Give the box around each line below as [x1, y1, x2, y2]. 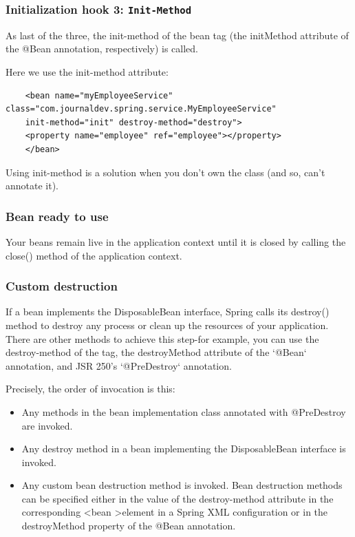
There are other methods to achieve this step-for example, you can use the [6, 331, 319, 346]
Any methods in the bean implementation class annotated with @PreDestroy [21, 404, 346, 419]
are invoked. [21, 418, 73, 432]
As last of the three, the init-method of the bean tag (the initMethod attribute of [6, 28, 349, 42]
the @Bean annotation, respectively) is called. [6, 41, 198, 56]
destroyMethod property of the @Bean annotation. [21, 518, 236, 533]
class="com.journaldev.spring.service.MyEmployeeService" [6, 104, 277, 114]
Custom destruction [6, 277, 118, 295]
